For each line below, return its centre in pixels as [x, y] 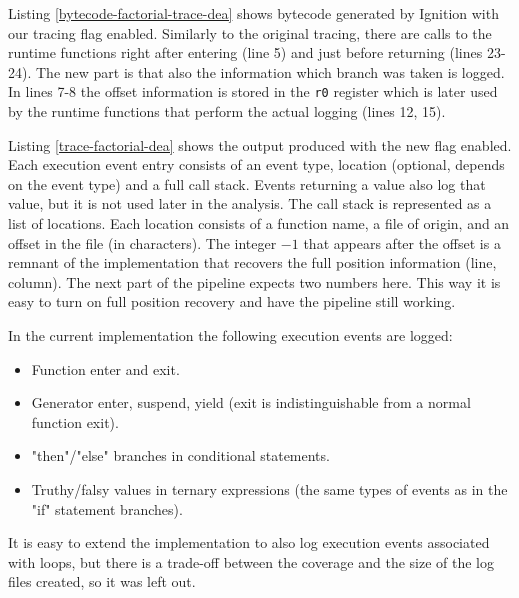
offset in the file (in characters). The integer [142, 242]
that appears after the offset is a [402, 242]
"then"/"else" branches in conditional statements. [180, 455]
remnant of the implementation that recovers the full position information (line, [252, 262]
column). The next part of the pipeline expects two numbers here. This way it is [254, 281]
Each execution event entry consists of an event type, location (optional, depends [256, 164]
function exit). [75, 421]
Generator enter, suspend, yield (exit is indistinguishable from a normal [251, 402]
